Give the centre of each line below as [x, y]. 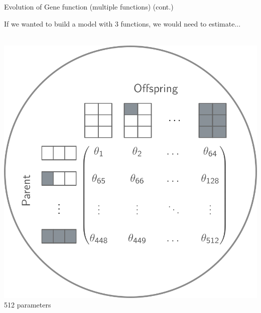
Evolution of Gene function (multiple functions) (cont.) [89, 7]
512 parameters [28, 305]
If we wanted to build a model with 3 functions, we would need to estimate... [122, 23]
